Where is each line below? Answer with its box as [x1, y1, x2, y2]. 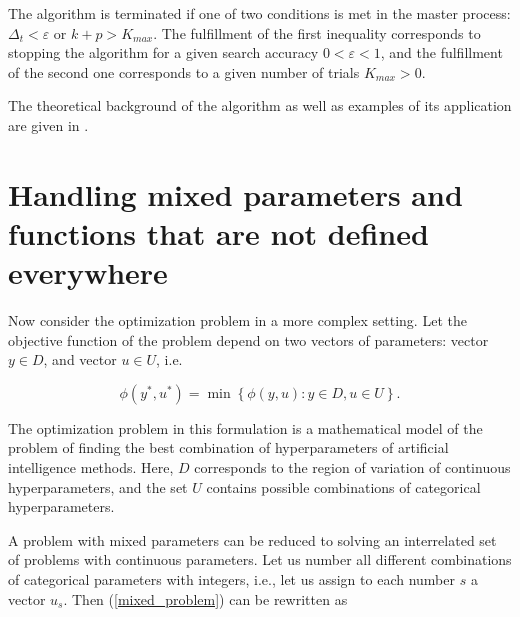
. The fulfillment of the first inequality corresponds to [153, 22, 481, 43]
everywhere [8, 252, 168, 293]
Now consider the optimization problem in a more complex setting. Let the [8, 310, 467, 331]
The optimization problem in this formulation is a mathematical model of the [8, 417, 483, 438]
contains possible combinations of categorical [206, 476, 481, 497]
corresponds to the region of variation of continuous [194, 457, 511, 478]
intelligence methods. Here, [8, 457, 174, 478]
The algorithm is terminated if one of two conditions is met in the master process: [8, 3, 511, 23]
